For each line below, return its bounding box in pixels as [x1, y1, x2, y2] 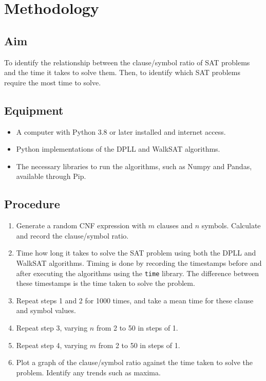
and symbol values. [16, 305, 76, 316]
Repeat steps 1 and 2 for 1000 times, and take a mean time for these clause [16, 295, 254, 305]
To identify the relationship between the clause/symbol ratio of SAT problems [4, 57, 250, 67]
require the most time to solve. [4, 77, 101, 87]
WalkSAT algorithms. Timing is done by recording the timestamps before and [16, 257, 262, 268]
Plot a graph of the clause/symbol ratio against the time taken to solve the [16, 357, 253, 368]
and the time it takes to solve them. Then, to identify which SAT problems [4, 67, 240, 78]
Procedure [4, 196, 60, 212]
